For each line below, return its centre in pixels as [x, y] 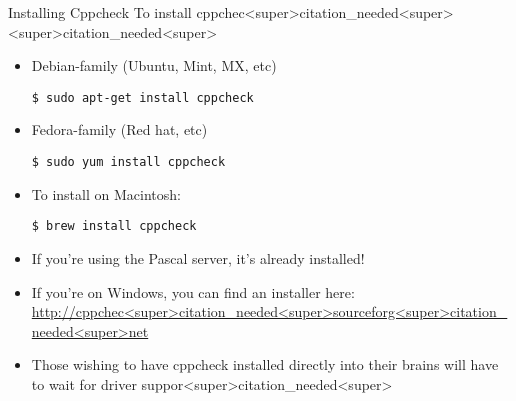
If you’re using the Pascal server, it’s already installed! [198, 257]
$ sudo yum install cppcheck [128, 162]
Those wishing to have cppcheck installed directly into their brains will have [265, 364]
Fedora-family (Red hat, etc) [119, 129]
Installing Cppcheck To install [100, 12]
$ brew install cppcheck [114, 226]
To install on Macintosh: [106, 193]
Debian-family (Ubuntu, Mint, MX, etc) [154, 65]
